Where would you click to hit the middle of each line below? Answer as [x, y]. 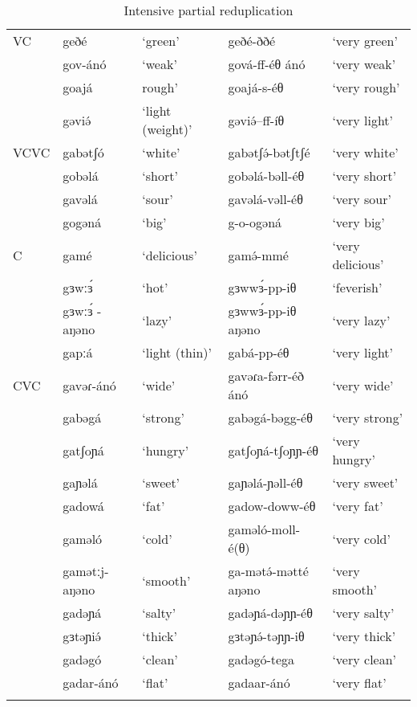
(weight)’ [167, 129]
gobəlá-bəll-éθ [266, 176]
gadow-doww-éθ [272, 506]
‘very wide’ [363, 385]
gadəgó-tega [261, 659]
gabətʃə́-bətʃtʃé [269, 152]
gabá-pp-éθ [259, 352]
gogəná [82, 222]
